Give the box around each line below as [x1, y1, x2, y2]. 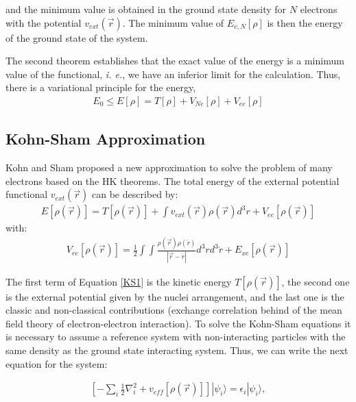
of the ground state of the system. [5, 30, 148, 45]
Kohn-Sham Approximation [5, 128, 206, 149]
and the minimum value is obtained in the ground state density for [5, 2, 287, 16]
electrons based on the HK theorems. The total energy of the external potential [5, 173, 340, 188]
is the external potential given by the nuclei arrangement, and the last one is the [5, 289, 344, 303]
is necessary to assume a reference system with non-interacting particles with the [5, 329, 346, 344]
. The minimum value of [122, 15, 224, 29]
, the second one [281, 274, 350, 288]
